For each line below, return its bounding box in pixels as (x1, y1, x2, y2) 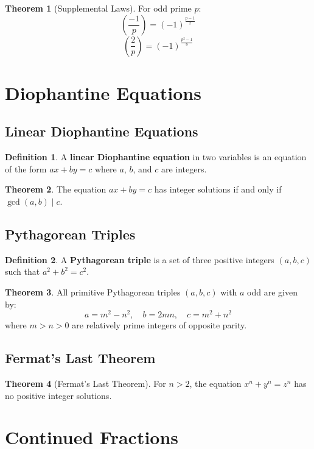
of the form (5, 162, 47, 175)
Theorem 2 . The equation (5, 183, 106, 196)
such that (5, 265, 40, 278)
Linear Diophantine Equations (5, 122, 198, 141)
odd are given (247, 285, 298, 298)
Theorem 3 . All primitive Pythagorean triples (5, 285, 181, 298)
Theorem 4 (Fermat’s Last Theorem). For (5, 377, 166, 389)
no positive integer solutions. (5, 389, 112, 401)
